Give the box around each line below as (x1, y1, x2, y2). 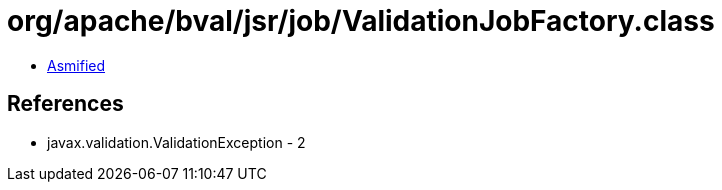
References (7, 91, 124, 117)
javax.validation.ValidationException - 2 (47, 133, 306, 151)
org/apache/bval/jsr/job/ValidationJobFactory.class (7, 4, 715, 38)
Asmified (47, 56, 106, 74)
